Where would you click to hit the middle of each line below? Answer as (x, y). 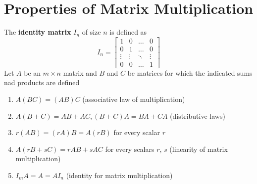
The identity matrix (38, 32)
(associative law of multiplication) (134, 99)
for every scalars (130, 149)
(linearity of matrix (199, 149)
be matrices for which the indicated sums (190, 72)
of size (91, 32)
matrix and (80, 72)
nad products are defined (42, 82)
